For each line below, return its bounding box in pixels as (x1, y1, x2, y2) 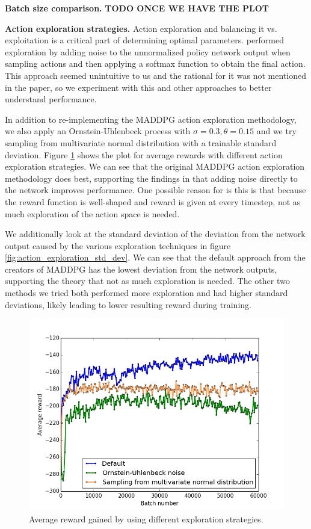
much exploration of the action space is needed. (5, 207, 180, 220)
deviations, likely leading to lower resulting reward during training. (5, 298, 251, 311)
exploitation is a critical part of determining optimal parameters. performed (5, 34, 285, 46)
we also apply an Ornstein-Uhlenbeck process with (5, 125, 191, 137)
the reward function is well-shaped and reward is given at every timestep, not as (5, 195, 301, 208)
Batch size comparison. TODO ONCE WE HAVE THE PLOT (5, 2, 269, 14)
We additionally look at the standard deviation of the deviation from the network (5, 227, 306, 240)
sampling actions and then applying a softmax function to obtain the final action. (5, 57, 306, 70)
